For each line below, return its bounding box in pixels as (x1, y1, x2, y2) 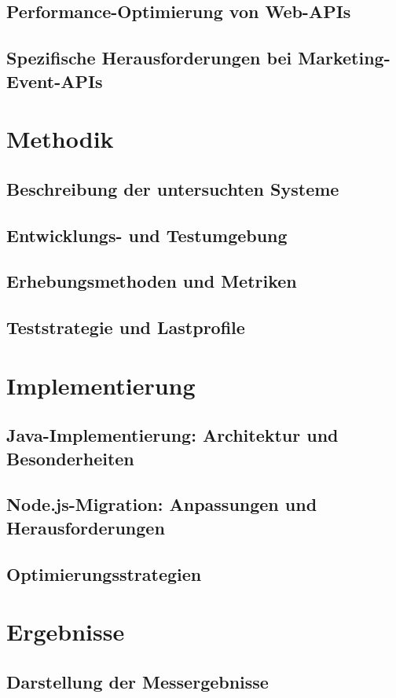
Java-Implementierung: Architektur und (6, 423, 339, 447)
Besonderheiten (6, 446, 134, 470)
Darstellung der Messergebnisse (6, 669, 269, 693)
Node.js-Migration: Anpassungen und (6, 492, 317, 516)
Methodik (6, 123, 114, 155)
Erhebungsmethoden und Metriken (6, 269, 297, 293)
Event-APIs (6, 68, 103, 93)
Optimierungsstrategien (6, 561, 202, 586)
